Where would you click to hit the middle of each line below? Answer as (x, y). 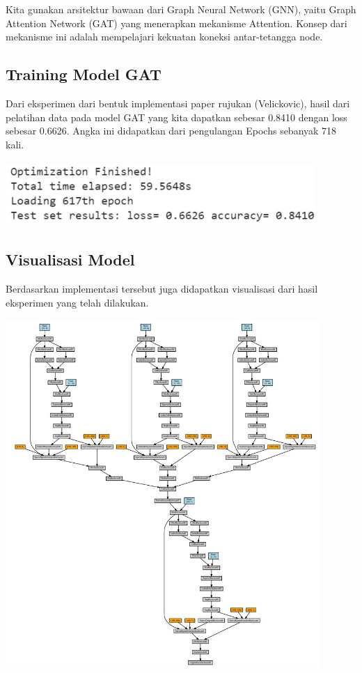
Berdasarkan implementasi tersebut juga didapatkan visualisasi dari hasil (162, 289)
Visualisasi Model (70, 260)
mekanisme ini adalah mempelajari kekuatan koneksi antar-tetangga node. (164, 37)
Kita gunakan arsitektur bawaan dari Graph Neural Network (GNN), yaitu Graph (181, 9)
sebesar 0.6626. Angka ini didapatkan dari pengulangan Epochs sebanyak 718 (171, 131)
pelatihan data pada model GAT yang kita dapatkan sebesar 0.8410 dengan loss (176, 117)
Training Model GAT (84, 74)
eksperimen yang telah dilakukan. (77, 302)
